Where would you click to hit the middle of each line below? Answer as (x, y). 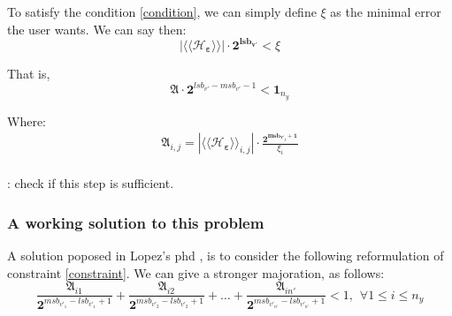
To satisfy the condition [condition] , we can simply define (162, 11)
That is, (29, 73)
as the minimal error (386, 11)
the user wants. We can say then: (97, 29)
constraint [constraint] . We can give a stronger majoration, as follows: (196, 272)
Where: (27, 120)
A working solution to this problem (136, 222)
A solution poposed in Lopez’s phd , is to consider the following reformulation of (226, 256)
